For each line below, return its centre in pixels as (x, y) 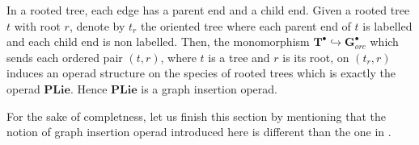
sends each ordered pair (65, 57)
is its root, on (316, 57)
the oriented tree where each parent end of (245, 25)
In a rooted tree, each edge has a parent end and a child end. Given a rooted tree (208, 10)
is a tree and (239, 57)
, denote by (97, 25)
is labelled (387, 25)
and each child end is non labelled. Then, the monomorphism (158, 41)
